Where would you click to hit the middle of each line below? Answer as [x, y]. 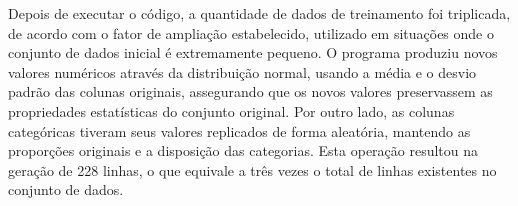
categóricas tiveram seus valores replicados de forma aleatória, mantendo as [239, 130]
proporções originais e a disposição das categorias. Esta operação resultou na [243, 150]
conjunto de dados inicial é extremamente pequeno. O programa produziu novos [253, 52]
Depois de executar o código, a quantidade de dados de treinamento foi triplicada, [259, 13]
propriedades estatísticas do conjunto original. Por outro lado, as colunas [231, 110]
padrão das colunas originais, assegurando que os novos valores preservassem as [250, 91]
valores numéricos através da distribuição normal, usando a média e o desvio [242, 71]
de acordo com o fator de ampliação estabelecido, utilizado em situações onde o [251, 32]
